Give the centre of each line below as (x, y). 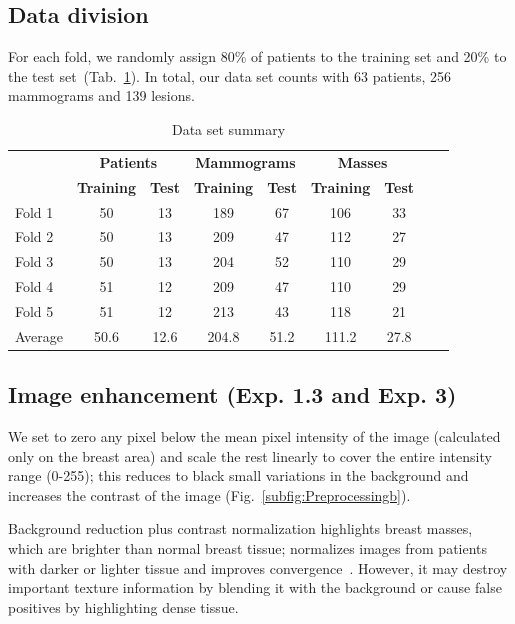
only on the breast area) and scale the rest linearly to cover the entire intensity (250, 455)
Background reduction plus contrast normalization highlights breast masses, (240, 528)
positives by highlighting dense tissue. (123, 606)
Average (39, 335)
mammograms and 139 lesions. (101, 95)
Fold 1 (34, 211)
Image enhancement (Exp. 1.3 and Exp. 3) (232, 394)
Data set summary (228, 128)
